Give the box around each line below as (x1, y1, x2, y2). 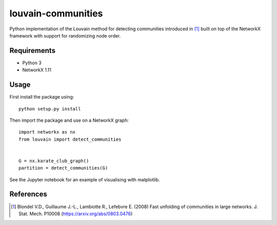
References (9, 190, 47, 199)
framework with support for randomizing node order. (9, 32, 121, 39)
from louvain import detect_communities (18, 136, 122, 142)
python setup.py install (18, 106, 81, 111)
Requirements (9, 46, 56, 55)
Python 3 (22, 60, 42, 66)
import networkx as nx (18, 129, 76, 135)
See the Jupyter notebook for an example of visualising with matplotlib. (9, 176, 160, 182)
